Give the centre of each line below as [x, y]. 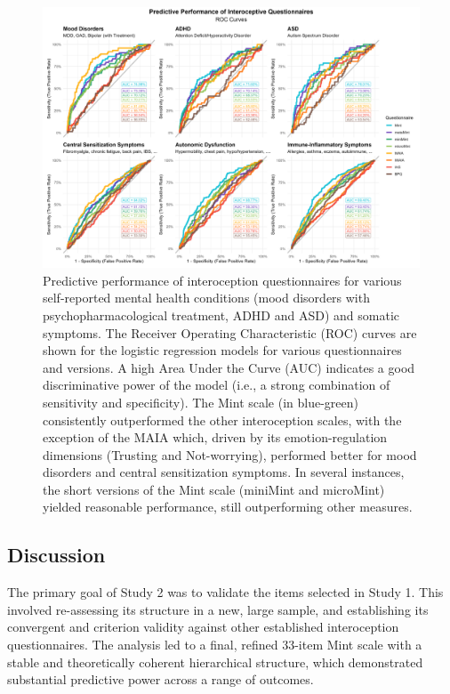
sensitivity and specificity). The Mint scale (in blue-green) [201, 402]
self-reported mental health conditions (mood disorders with [206, 298]
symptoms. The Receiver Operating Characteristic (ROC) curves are [230, 332]
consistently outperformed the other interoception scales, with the [222, 420]
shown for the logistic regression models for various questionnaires [222, 350]
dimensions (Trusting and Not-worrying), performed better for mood [230, 454]
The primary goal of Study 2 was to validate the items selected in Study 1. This [225, 592]
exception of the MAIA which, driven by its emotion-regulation [215, 437]
